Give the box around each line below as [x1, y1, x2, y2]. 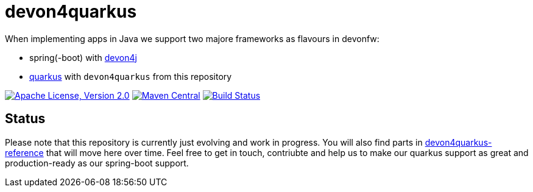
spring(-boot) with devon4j [29, 52, 137, 63]
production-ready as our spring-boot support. [5, 157, 189, 168]
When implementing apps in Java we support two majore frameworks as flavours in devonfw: [5, 33, 379, 44]
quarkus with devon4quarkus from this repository [29, 71, 232, 82]
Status [5, 111, 46, 127]
